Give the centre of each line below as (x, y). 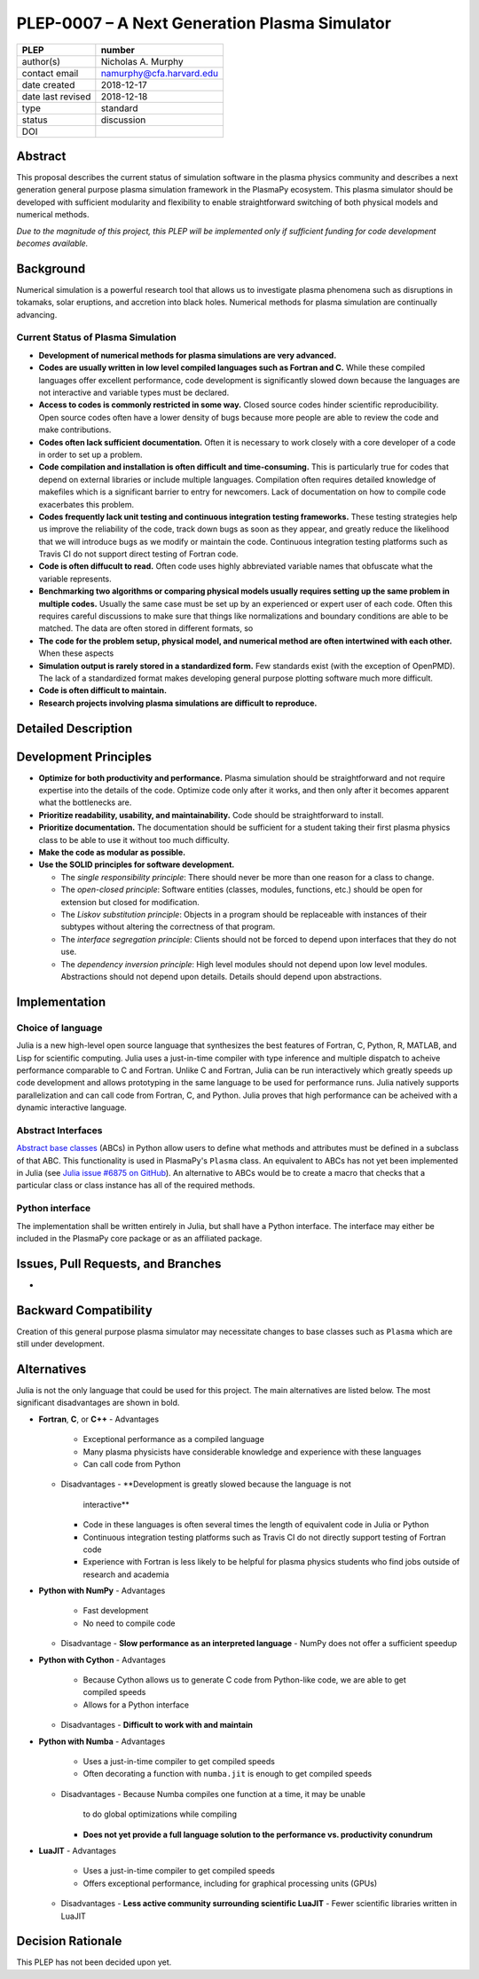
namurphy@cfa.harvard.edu (160, 73)
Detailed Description (75, 728)
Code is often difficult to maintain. (103, 690)
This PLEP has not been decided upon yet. (94, 1962)
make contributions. (75, 430)
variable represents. (75, 579)
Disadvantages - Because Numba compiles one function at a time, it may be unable (213, 1794)
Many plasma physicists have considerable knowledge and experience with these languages (252, 1452)
